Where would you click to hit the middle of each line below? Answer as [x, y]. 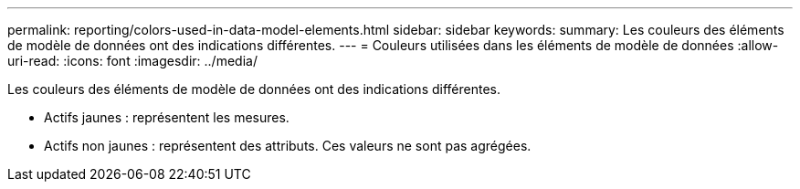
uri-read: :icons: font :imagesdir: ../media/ [132, 61]
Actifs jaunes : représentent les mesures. [167, 117]
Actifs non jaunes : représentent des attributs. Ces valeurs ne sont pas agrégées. [288, 146]
